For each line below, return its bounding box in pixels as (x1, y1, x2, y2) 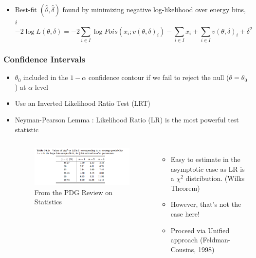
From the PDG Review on (34, 187, 113, 197)
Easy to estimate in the (170, 154, 240, 164)
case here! (170, 209, 200, 219)
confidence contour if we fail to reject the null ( (88, 72, 229, 82)
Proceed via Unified (170, 225, 230, 235)
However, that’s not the (170, 199, 241, 209)
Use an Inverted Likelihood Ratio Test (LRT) (15, 98, 151, 108)
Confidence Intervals (3, 53, 86, 65)
